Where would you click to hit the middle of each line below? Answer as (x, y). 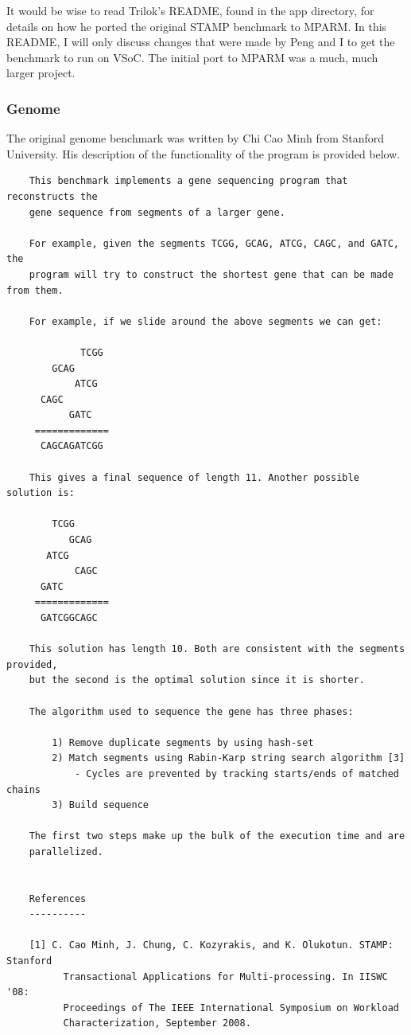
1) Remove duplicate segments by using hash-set (183, 742)
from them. (35, 290)
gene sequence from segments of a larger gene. (157, 212)
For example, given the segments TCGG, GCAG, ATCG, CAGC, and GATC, (214, 243)
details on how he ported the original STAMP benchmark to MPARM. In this (197, 26)
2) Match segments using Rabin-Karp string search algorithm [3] (229, 758)
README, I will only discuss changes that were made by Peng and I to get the (201, 42)
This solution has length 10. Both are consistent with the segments (217, 649)
